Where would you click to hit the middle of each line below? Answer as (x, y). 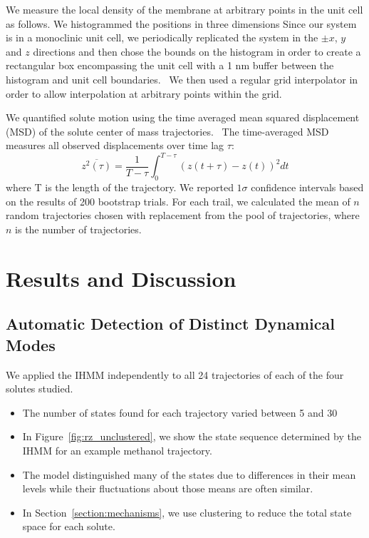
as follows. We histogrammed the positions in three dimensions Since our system (181, 23)
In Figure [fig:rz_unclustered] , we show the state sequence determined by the (192, 436)
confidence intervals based (307, 187)
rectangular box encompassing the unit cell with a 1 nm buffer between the (170, 65)
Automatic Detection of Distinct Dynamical (170, 324)
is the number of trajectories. (78, 229)
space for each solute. (69, 526)
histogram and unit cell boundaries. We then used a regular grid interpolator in (182, 79)
